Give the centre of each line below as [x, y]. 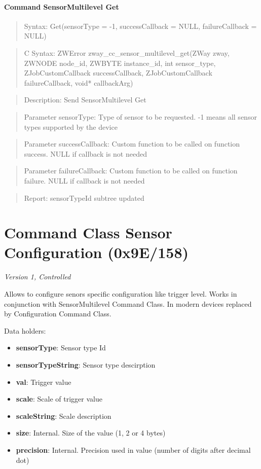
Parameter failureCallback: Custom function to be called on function [131, 171]
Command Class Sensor [88, 232]
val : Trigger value [44, 382]
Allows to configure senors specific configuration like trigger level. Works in [121, 294]
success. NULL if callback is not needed [85, 153]
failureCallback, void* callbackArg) [79, 82]
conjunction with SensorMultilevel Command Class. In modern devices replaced [128, 303]
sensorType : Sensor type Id [61, 348]
